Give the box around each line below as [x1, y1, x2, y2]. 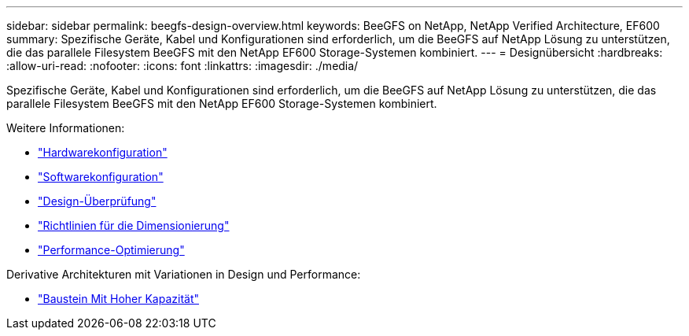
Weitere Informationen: [6, 121, 125, 135]
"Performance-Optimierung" [38, 243, 185, 257]
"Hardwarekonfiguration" [38, 146, 168, 159]
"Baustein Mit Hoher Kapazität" [38, 292, 199, 305]
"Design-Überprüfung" [38, 194, 157, 208]
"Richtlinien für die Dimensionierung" [38, 219, 230, 232]
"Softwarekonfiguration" [38, 170, 164, 183]
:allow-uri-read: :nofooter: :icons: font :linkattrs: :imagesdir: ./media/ [6, 59, 359, 72]
